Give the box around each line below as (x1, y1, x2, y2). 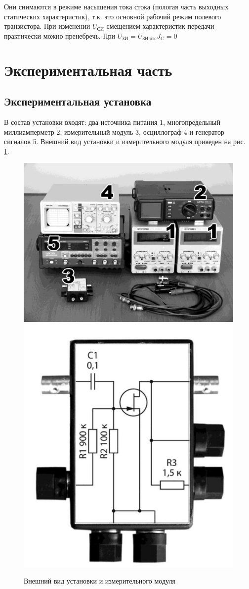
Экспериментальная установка (4, 94, 152, 109)
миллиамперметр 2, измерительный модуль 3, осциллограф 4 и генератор (4, 126, 224, 137)
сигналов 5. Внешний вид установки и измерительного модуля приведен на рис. (4, 136, 246, 147)
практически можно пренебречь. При (4, 30, 116, 41)
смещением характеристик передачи (106, 21, 214, 31)
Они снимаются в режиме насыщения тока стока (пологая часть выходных (4, 1, 229, 11)
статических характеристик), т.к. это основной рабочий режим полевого (4, 11, 221, 21)
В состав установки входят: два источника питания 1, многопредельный (4, 116, 220, 127)
